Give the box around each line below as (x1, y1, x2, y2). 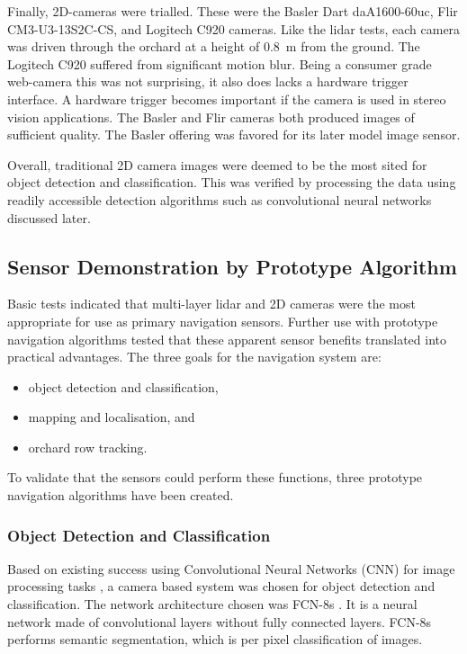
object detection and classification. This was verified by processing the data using (7, 173, 456, 192)
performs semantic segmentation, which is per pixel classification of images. (7, 630, 423, 649)
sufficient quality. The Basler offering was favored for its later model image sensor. (7, 125, 461, 144)
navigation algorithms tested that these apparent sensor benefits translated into (7, 329, 446, 348)
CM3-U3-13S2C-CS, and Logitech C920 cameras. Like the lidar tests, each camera (7, 19, 461, 38)
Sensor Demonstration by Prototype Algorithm (7, 252, 457, 280)
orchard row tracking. (28, 437, 148, 456)
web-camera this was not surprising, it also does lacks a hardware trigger (7, 72, 409, 91)
